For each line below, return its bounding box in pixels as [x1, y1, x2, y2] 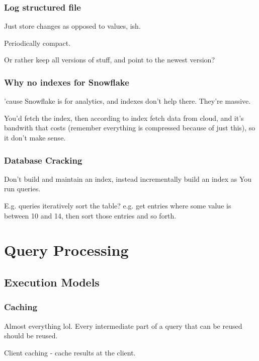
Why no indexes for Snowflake [4, 76, 129, 88]
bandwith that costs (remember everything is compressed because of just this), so [4, 122, 255, 133]
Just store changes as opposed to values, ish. [4, 21, 141, 31]
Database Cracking [4, 154, 82, 166]
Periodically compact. [4, 37, 71, 48]
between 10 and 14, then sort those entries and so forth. [4, 210, 177, 221]
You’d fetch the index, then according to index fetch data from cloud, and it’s [4, 112, 244, 123]
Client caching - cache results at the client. [4, 347, 136, 357]
